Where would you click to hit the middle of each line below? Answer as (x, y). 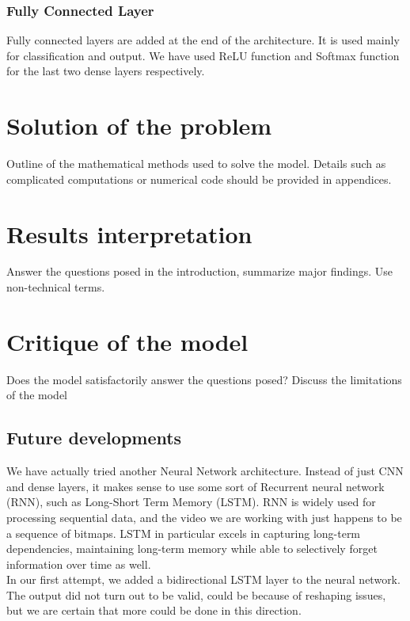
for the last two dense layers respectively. (106, 71)
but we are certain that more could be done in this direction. (154, 610)
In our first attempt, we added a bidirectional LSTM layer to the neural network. (203, 579)
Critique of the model (127, 341)
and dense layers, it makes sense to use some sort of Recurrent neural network (196, 486)
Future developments (94, 438)
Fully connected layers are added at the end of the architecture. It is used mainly (203, 40)
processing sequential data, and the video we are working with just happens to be (204, 517)
